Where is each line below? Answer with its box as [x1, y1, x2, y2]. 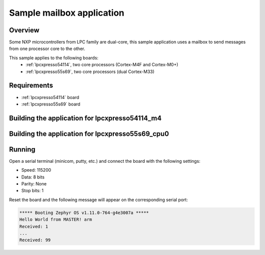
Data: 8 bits [21, 174, 45, 180]
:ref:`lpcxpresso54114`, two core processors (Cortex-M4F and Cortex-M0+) [26, 62, 179, 68]
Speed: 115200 [21, 167, 52, 173]
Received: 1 [19, 224, 49, 229]
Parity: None [21, 181, 47, 187]
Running [9, 145, 36, 153]
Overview [9, 26, 40, 34]
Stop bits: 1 [21, 188, 44, 194]
